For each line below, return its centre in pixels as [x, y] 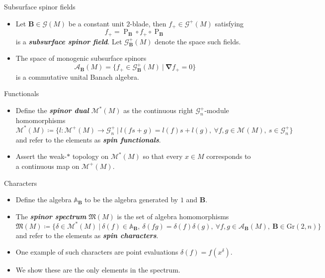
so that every [163, 156]
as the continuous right [158, 110]
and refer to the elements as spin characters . [87, 235]
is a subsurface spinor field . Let [69, 41]
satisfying [229, 23]
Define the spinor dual [52, 110]
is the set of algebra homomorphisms [173, 216]
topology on [90, 156]
